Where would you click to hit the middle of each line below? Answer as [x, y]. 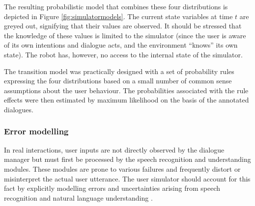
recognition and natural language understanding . [78, 197]
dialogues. [19, 109]
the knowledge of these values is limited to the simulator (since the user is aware [125, 35]
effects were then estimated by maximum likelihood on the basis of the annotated [127, 100]
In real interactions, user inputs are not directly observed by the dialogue [114, 149]
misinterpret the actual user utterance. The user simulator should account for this [127, 178]
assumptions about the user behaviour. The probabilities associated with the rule [126, 90]
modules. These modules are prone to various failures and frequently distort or [122, 168]
